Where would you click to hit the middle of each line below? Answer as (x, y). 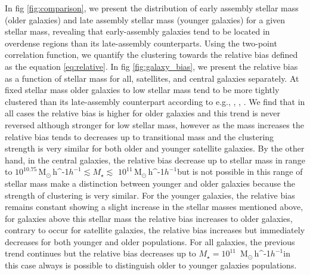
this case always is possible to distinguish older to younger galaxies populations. (151, 265)
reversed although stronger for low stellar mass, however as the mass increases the (154, 124)
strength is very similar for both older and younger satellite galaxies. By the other (155, 148)
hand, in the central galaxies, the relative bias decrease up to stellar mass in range (155, 160)
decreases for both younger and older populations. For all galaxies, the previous (150, 241)
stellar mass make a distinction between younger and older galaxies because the (150, 183)
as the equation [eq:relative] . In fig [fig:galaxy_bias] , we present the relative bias (151, 66)
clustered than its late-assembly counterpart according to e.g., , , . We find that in (155, 101)
